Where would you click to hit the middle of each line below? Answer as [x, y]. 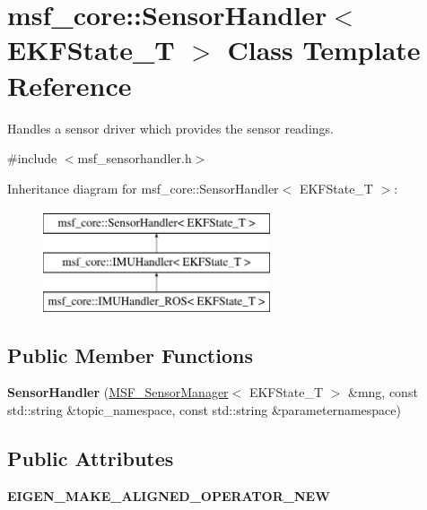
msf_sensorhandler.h [135, 158]
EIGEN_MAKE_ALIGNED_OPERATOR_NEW [169, 495]
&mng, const [383, 392]
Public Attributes [91, 458]
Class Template [324, 50]
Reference [70, 85]
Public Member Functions [130, 354]
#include [32, 158]
